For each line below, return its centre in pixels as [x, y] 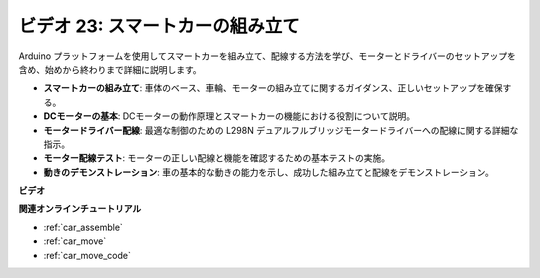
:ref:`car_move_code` [87, 255]
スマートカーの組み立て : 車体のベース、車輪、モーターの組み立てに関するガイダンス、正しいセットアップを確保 [273, 88]
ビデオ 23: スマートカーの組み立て [159, 26]
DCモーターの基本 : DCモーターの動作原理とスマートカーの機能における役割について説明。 [229, 116]
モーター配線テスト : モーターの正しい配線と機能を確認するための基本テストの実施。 [216, 158]
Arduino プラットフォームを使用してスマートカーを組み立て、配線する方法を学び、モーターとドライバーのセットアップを [267, 56]
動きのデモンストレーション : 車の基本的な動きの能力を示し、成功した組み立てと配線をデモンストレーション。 [269, 172]
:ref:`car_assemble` [83, 227]
